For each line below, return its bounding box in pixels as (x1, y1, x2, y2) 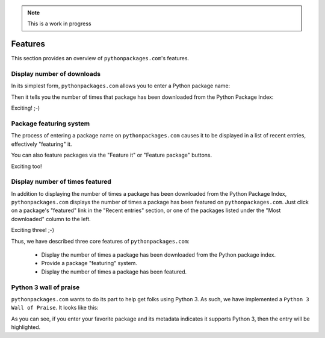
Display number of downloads (11, 70, 101, 78)
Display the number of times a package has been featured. (41, 268, 187, 275)
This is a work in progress (27, 20, 91, 27)
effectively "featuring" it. (11, 140, 72, 148)
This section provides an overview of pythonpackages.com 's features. (11, 55, 190, 62)
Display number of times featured (11, 178, 111, 186)
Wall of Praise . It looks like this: (11, 304, 99, 311)
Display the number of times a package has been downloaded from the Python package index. (41, 251, 276, 258)
